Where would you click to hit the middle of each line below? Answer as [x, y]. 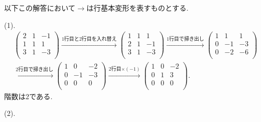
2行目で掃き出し [34, 70]
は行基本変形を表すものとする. [137, 8]
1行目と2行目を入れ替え [89, 39]
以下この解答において [40, 8]
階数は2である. [28, 96]
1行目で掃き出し [185, 39]
